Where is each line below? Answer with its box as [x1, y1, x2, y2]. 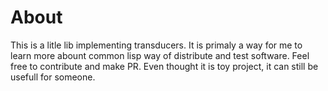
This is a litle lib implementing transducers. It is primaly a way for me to [10, 39, 303, 51]
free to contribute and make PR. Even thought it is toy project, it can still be [10, 60, 319, 72]
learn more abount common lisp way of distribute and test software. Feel [10, 49, 310, 61]
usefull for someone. [10, 71, 96, 83]
